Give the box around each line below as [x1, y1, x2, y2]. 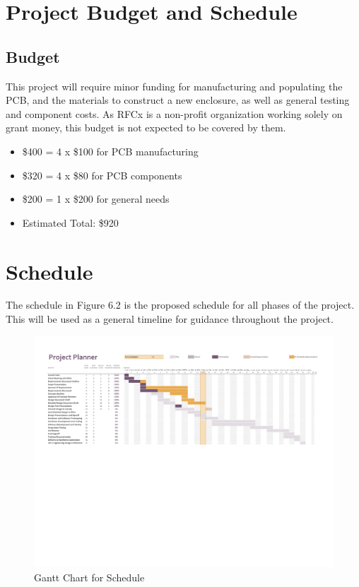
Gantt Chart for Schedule [34, 569, 145, 584]
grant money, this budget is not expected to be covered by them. [6, 120, 286, 135]
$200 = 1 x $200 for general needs [22, 191, 170, 206]
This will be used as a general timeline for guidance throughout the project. [6, 312, 334, 326]
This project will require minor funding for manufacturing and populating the [6, 78, 343, 93]
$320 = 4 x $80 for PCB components [22, 167, 182, 182]
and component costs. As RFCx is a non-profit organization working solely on [6, 106, 343, 121]
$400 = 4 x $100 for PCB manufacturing [22, 143, 199, 158]
